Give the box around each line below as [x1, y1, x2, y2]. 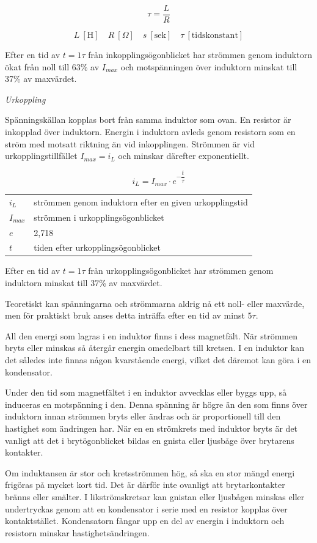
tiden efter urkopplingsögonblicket [34, 241, 161, 254]
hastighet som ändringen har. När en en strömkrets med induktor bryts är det [5, 422, 298, 435]
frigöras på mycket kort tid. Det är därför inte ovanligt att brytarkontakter [5, 478, 285, 491]
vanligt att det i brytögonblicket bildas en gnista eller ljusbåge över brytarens [5, 434, 294, 446]
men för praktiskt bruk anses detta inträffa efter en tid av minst [5, 309, 245, 322]
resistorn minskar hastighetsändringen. [5, 526, 150, 539]
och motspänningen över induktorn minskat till [120, 60, 297, 73]
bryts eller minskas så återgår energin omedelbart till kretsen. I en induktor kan [5, 341, 304, 354]
